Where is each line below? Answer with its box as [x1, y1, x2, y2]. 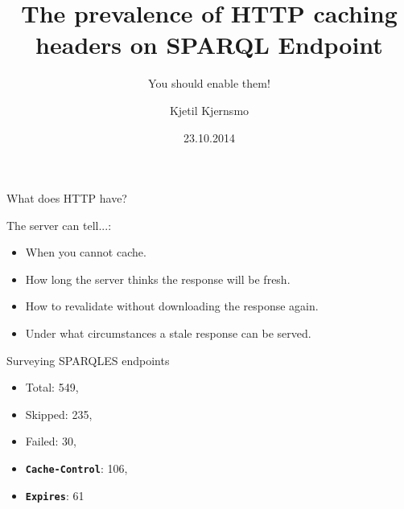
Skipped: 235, [25, 405, 93, 422]
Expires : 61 [25, 486, 85, 503]
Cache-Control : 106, [25, 460, 128, 477]
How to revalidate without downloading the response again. [25, 298, 319, 314]
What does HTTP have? [6, 190, 127, 207]
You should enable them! [148, 75, 270, 92]
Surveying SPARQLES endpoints [6, 351, 170, 368]
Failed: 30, [25, 433, 77, 449]
